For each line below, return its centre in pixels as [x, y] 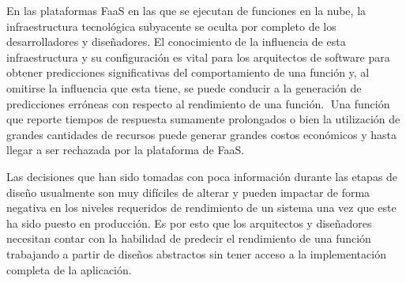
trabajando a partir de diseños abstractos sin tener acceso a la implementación [196, 253]
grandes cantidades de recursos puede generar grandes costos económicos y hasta [201, 134]
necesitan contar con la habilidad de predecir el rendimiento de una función [189, 238]
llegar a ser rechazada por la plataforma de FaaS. [126, 150]
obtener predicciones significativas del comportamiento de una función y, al [188, 72]
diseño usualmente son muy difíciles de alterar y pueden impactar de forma [188, 192]
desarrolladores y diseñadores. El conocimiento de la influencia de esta [176, 42]
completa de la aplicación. [69, 269]
